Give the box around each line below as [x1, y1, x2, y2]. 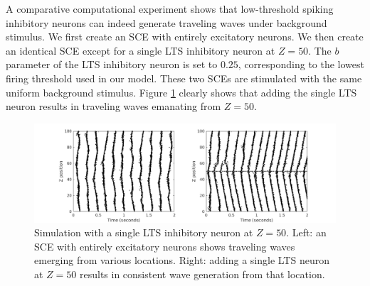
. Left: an [286, 225, 327, 240]
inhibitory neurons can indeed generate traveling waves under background [6, 15, 327, 30]
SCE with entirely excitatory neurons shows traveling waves [34, 238, 295, 253]
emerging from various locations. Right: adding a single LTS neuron [34, 253, 329, 268]
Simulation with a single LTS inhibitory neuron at [34, 225, 253, 240]
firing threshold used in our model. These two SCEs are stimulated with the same [6, 70, 362, 85]
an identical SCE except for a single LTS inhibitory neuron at [6, 43, 275, 57]
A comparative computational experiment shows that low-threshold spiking [6, 1, 334, 16]
